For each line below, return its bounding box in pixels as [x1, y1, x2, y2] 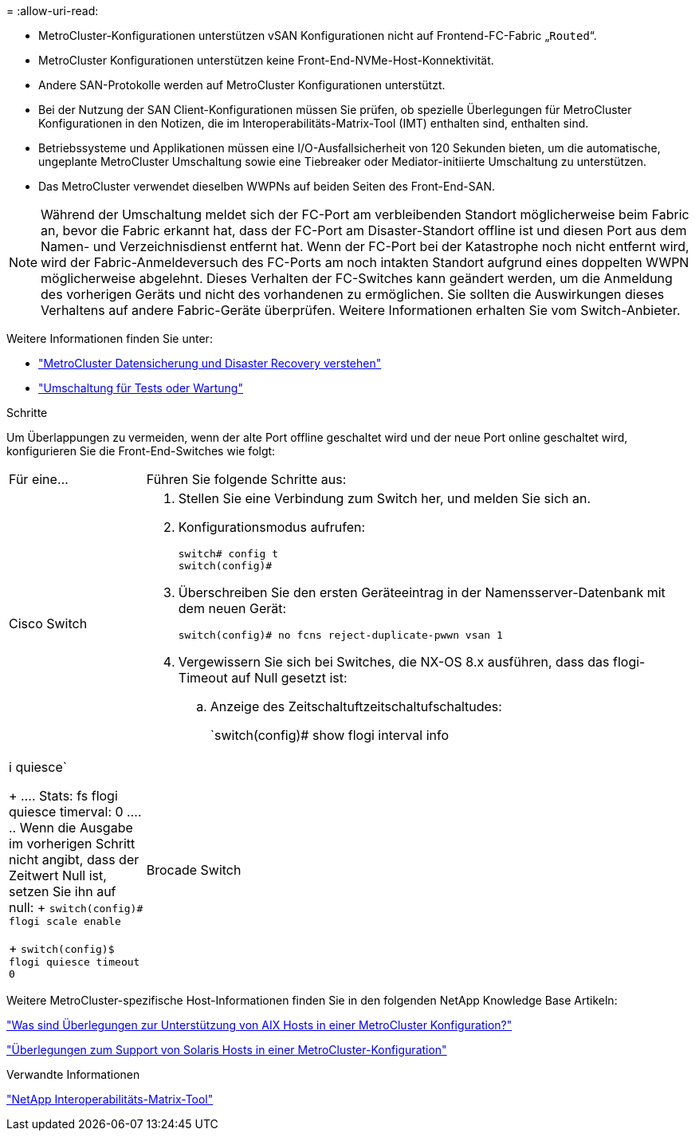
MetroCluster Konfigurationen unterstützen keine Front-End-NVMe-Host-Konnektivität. [38, 53, 494, 67]
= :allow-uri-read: [6, 4, 99, 18]
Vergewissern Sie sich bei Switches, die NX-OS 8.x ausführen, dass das [178, 654, 610, 670]
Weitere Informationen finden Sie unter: [6, 332, 213, 345]
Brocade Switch [146, 861, 241, 878]
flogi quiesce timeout [9, 956, 140, 968]
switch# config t [178, 548, 279, 560]
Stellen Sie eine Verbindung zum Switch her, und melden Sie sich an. [178, 490, 591, 506]
